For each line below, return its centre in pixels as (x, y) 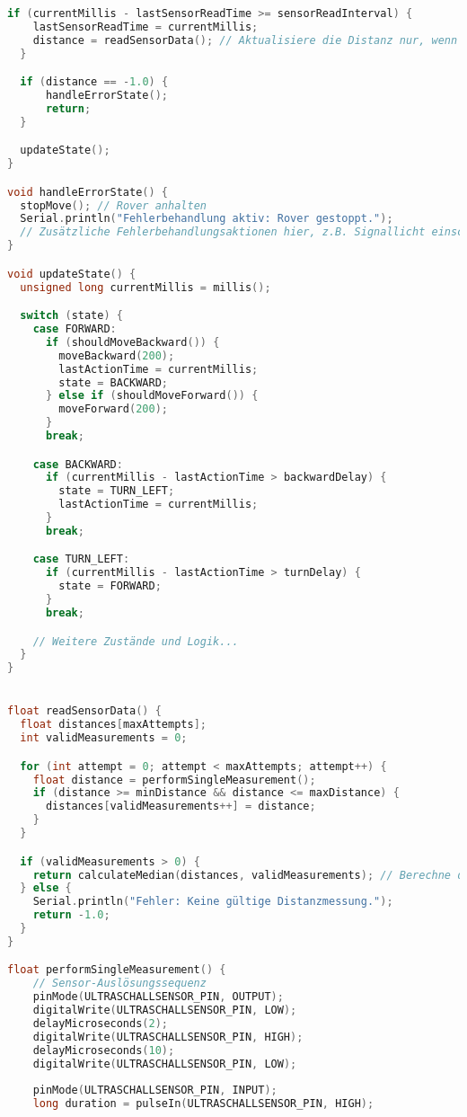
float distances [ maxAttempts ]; (113, 725)
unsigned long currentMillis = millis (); (145, 287)
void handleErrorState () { (88, 192)
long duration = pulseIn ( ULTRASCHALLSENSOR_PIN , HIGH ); (203, 1104)
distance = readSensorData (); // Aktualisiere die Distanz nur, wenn (245, 40)
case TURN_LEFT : (81, 559)
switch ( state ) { (71, 316)
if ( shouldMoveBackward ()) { (132, 342)
